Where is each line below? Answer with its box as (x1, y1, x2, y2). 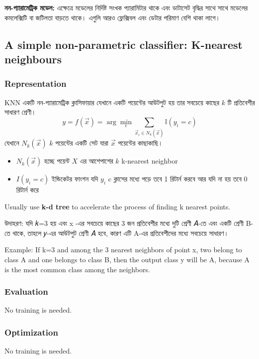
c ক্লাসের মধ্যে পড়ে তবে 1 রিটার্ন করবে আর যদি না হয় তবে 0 (108, 174, 248, 184)
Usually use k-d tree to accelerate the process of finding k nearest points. (4, 201, 231, 211)
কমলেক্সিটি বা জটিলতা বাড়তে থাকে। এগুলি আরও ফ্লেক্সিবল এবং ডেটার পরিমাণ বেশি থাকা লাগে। (4, 12, 220, 22)
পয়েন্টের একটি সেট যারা (55, 138, 109, 148)
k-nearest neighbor (121, 156, 178, 166)
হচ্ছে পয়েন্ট (44, 156, 70, 166)
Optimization (4, 326, 58, 338)
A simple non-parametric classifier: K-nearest (4, 36, 243, 52)
